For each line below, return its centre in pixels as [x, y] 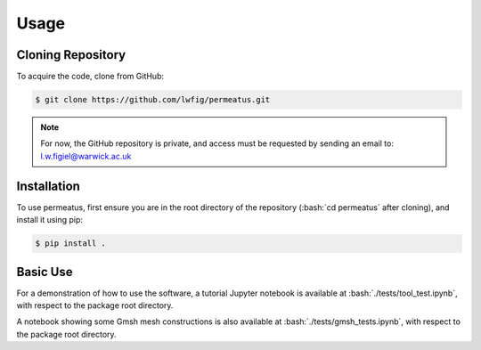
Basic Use [45, 272]
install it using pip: [50, 220]
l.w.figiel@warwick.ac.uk [86, 156]
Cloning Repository [71, 55]
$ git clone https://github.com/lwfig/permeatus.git [153, 100]
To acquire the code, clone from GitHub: [90, 77]
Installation [48, 186]
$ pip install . [71, 244]
